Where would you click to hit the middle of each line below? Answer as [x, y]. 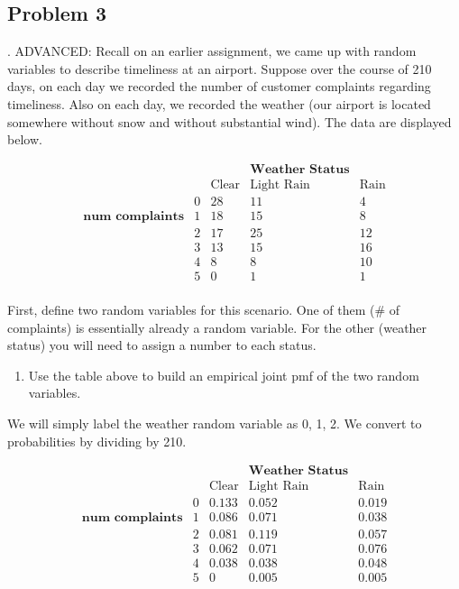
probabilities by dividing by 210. [97, 441]
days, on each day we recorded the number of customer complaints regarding [219, 86]
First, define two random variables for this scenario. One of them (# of [204, 310]
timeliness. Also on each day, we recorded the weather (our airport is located [219, 103]
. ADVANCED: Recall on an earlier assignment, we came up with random [212, 51]
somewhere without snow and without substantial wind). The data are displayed [229, 121]
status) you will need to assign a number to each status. [162, 345]
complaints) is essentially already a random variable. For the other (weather [217, 327]
